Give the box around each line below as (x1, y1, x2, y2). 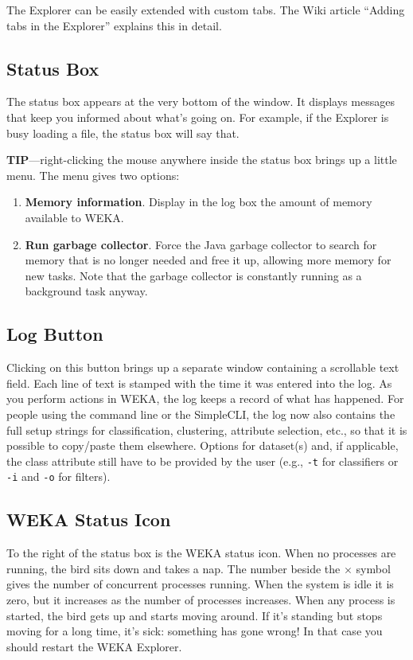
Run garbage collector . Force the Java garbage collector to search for (25, 236, 377, 252)
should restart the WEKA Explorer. (6, 638, 182, 654)
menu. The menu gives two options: (6, 166, 180, 183)
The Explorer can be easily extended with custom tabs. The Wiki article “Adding (6, 2, 405, 18)
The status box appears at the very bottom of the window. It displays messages (6, 93, 395, 110)
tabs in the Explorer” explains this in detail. (6, 17, 222, 33)
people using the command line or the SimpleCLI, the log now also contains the (6, 405, 395, 422)
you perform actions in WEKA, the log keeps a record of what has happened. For (6, 390, 404, 407)
